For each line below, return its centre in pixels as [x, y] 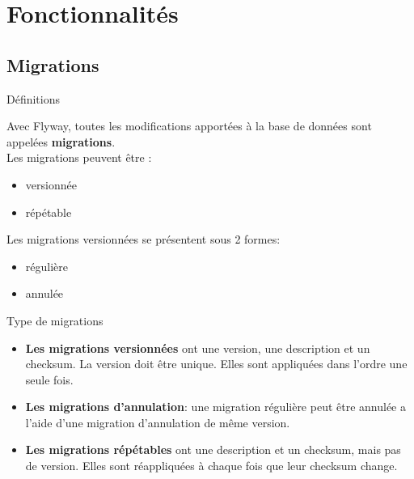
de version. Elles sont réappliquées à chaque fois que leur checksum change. [211, 466]
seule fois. [49, 379]
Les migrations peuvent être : [79, 157]
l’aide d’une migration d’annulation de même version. [158, 422]
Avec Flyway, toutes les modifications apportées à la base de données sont [189, 126]
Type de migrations [55, 320]
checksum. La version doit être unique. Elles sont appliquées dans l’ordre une [216, 364]
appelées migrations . [61, 141]
